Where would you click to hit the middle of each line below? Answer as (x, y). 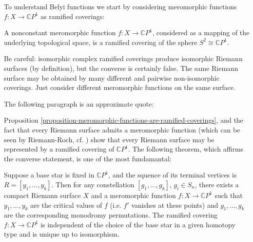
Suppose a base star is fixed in (49, 175)
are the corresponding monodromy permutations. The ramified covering (111, 215)
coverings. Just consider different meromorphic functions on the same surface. (120, 87)
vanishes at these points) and (175, 205)
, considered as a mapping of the (201, 33)
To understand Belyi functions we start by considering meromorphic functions (120, 6)
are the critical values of (66, 205)
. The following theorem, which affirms (186, 149)
